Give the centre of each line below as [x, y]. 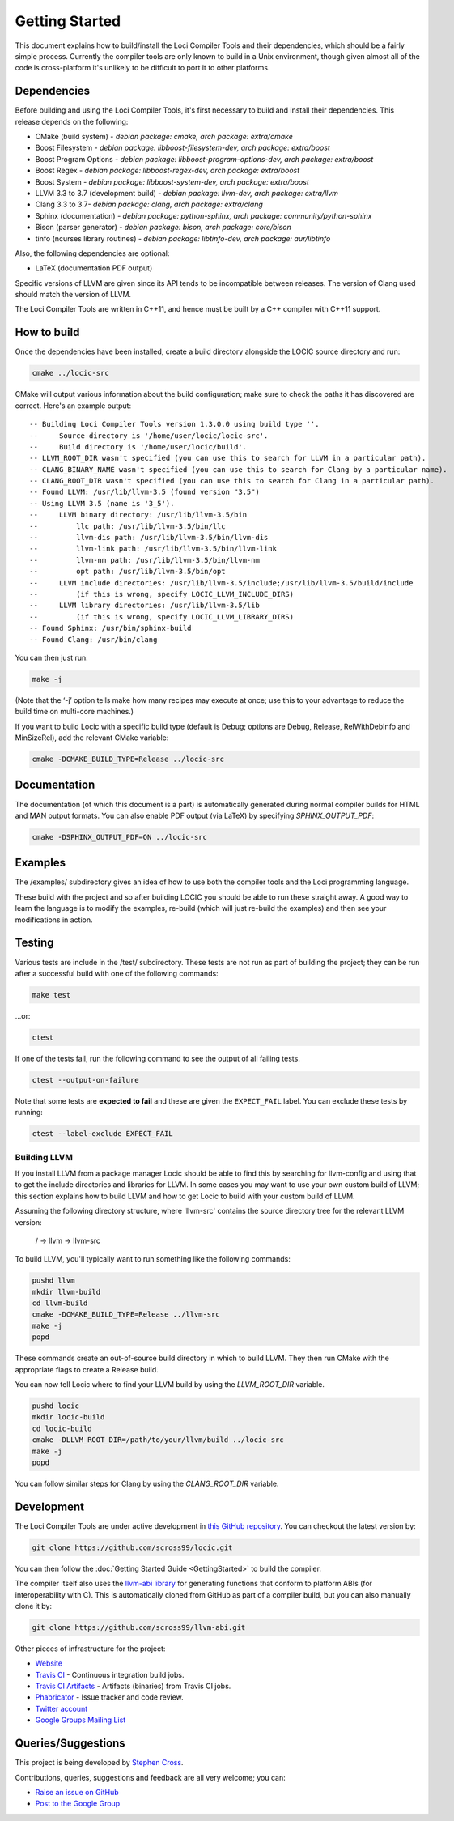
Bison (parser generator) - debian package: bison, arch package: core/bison [163, 228]
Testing [34, 943]
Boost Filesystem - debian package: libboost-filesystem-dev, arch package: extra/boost [183, 148]
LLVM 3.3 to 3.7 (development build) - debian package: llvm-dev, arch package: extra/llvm [187, 193]
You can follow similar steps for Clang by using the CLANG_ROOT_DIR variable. [147, 1483]
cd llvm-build [60, 1303]
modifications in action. [54, 920]
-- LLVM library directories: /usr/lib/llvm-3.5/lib [145, 606]
